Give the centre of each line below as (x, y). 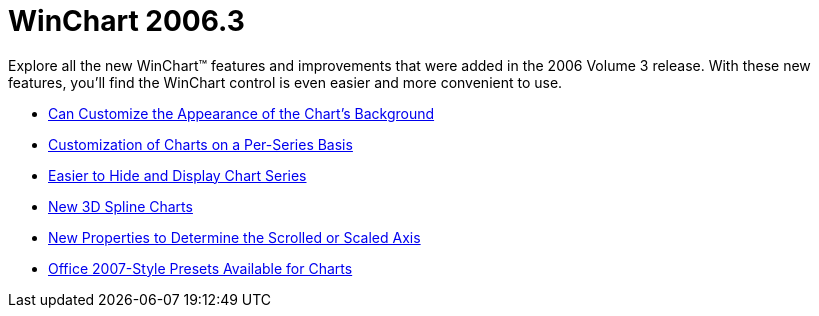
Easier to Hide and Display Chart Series (177, 175)
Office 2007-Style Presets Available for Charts (200, 268)
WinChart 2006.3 (126, 21)
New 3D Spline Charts (120, 206)
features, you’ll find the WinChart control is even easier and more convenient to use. (285, 82)
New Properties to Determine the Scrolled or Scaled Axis (234, 237)
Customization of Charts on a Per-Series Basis (200, 144)
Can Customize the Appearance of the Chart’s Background (241, 113)
